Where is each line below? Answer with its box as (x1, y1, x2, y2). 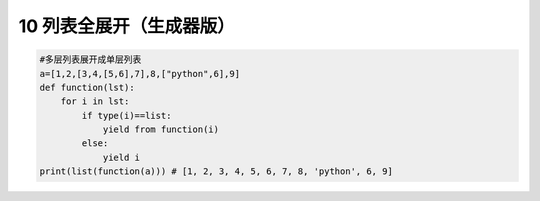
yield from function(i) (102, 124, 220, 135)
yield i (102, 151, 140, 163)
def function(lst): (39, 81, 135, 93)
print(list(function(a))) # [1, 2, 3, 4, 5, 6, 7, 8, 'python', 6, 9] (39, 166, 394, 177)
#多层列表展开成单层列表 (39, 54, 142, 65)
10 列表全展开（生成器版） (18, 15, 235, 37)
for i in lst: (60, 96, 130, 107)
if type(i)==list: (81, 110, 172, 121)
